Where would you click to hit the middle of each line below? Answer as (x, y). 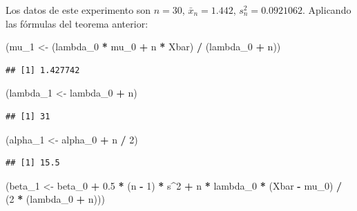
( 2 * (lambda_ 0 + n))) (55, 199)
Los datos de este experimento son (78, 10)
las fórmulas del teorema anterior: (77, 23)
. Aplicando (327, 10)
